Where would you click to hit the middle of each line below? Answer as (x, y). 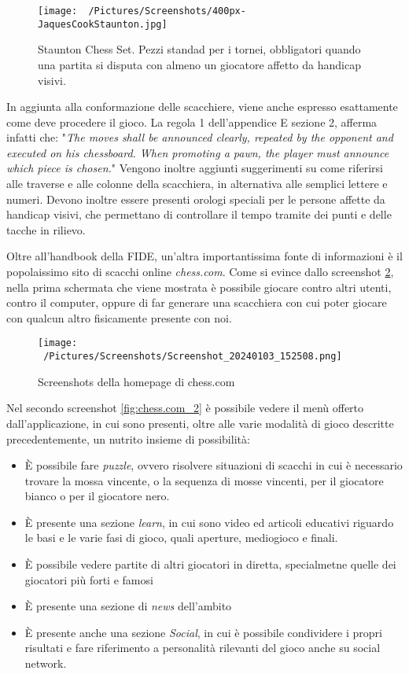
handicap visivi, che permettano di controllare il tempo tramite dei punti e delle (199, 214)
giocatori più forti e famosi (89, 579)
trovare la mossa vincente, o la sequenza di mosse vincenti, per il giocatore (204, 480)
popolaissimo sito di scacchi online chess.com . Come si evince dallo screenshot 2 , (200, 272)
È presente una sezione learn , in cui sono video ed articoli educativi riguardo (209, 522)
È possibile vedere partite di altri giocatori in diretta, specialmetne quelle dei (210, 564)
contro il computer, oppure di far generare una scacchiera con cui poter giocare (197, 302)
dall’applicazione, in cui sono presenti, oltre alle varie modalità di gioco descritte (200, 423)
